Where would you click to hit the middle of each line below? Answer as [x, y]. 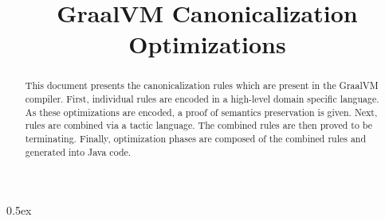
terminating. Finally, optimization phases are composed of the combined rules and [196, 138]
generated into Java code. [78, 151]
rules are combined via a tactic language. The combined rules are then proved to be [199, 125]
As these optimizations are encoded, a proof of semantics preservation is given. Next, [201, 112]
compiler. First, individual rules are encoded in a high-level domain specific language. [202, 99]
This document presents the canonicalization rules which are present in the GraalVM [202, 85]
